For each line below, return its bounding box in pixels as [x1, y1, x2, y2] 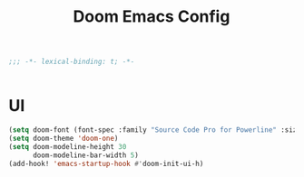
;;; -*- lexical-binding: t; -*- [8, 57, 135, 67]
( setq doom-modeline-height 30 [8, 142, 127, 151]
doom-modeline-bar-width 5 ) [32, 151, 140, 160]
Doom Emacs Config [73, 6, 230, 27]
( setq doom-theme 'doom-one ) [8, 134, 119, 143]
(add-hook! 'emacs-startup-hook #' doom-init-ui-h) [8, 159, 204, 168]
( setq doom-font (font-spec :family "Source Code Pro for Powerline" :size [8, 126, 301, 135]
